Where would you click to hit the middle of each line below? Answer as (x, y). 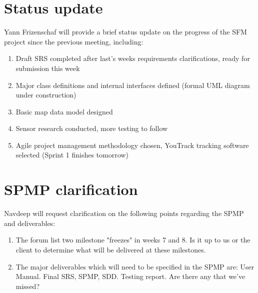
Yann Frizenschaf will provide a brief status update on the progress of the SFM (125, 32)
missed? (27, 286)
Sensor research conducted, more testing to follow (92, 128)
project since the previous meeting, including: (74, 41)
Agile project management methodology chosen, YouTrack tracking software (132, 145)
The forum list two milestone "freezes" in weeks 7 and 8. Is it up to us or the (133, 240)
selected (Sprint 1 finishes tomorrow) (72, 155)
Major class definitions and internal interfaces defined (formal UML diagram (133, 85)
